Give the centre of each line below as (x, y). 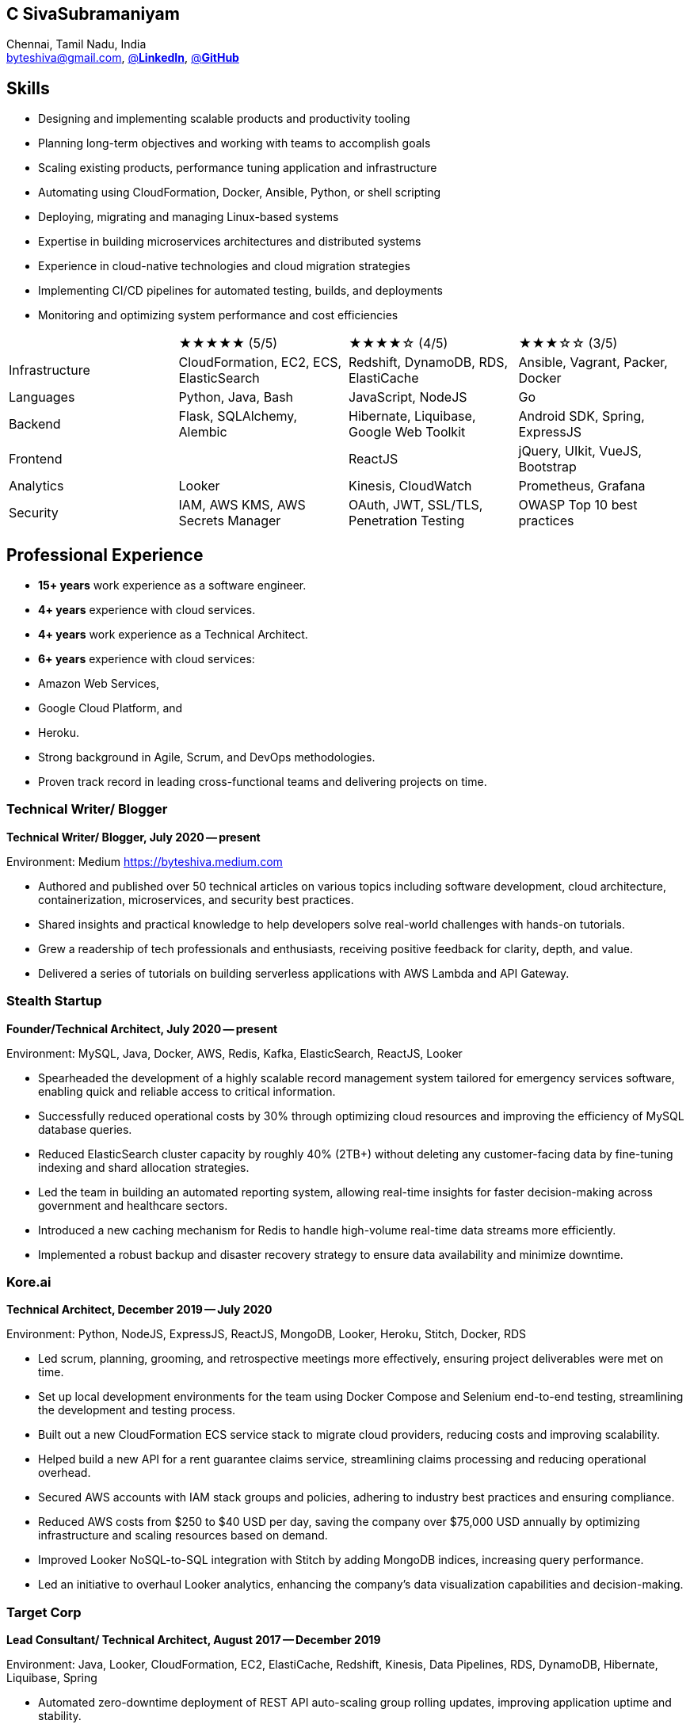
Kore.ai (29, 1282)
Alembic (203, 432)
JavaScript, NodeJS (408, 397)
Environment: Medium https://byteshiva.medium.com (145, 861)
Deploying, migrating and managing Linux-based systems (189, 217)
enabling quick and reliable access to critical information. (187, 1091)
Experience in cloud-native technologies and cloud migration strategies (224, 266)
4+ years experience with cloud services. (147, 610)
